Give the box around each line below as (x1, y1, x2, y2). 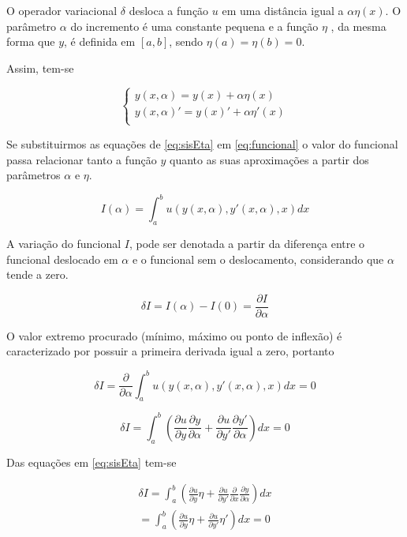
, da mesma (330, 17, 386, 34)
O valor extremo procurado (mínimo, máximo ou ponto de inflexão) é (6, 327, 342, 344)
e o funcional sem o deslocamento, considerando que (132, 250, 384, 267)
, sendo (169, 33, 203, 50)
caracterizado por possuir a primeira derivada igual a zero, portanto (6, 343, 334, 359)
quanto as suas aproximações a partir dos (170, 151, 369, 167)
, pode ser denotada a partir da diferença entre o (129, 235, 365, 252)
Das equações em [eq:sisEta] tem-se (6, 453, 177, 470)
